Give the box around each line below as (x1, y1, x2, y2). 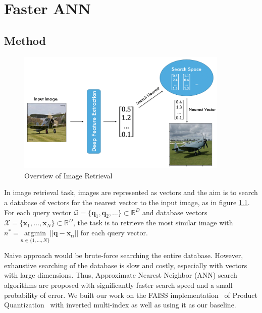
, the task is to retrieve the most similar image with (73, 217, 233, 228)
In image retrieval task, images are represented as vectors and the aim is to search (4, 187, 258, 198)
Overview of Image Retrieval (24, 170, 113, 180)
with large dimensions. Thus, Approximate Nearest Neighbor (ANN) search (4, 270, 237, 280)
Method (4, 32, 46, 48)
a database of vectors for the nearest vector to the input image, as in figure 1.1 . (4, 197, 250, 208)
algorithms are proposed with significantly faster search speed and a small (4, 280, 233, 290)
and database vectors (142, 207, 207, 217)
